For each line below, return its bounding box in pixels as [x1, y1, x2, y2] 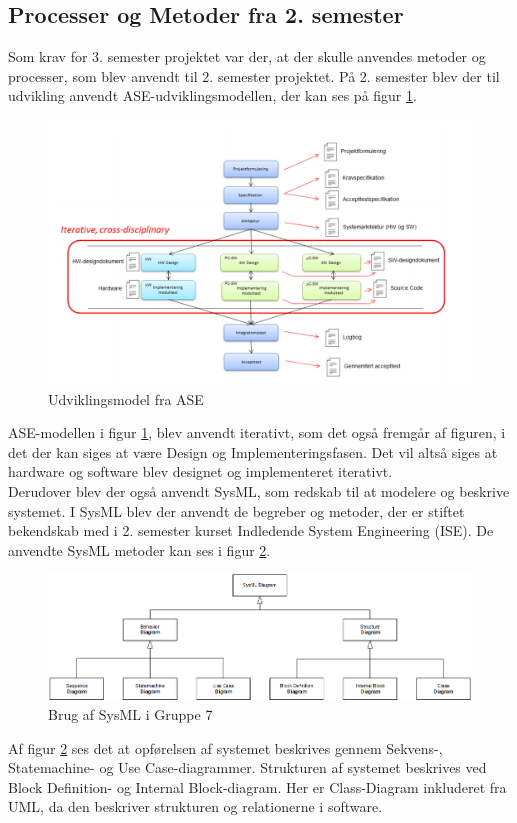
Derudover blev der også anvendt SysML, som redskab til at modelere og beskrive [8, 480, 510, 501]
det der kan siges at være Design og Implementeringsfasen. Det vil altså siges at [8, 441, 498, 462]
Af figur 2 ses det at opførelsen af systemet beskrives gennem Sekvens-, [8, 737, 443, 758]
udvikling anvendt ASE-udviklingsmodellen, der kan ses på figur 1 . [8, 85, 417, 106]
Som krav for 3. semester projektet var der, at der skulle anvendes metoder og [8, 46, 486, 67]
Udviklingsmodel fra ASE [48, 388, 204, 409]
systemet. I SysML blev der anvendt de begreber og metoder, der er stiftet [8, 500, 465, 521]
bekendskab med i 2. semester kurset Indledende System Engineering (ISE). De [8, 520, 494, 541]
